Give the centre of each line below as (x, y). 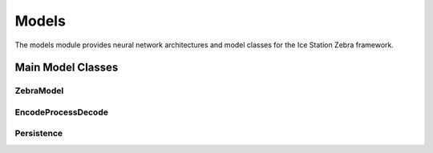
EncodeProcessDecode (61, 112)
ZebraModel (39, 91)
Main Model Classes (67, 68)
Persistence (39, 134)
